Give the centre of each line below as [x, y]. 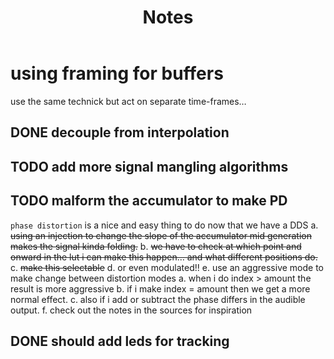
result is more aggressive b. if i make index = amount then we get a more [160, 288]
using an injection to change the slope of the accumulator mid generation [161, 235]
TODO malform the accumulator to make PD [149, 201]
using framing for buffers [117, 73]
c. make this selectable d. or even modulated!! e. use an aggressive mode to [167, 267]
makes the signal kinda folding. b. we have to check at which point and [156, 246]
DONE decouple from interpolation [120, 132]
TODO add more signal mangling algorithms [149, 166]
